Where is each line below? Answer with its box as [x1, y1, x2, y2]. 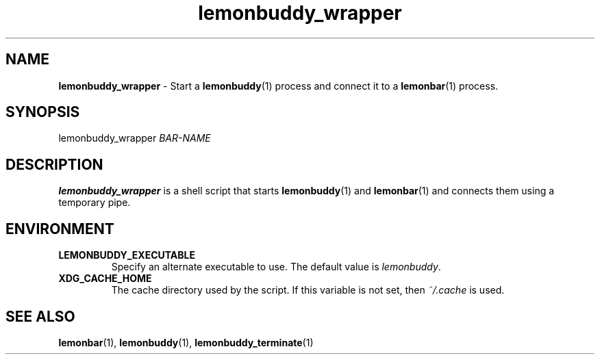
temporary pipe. [58, 196, 131, 209]
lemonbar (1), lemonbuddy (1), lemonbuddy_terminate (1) [58, 336, 314, 348]
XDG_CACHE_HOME [58, 272, 152, 285]
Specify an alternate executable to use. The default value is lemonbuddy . [111, 261, 441, 273]
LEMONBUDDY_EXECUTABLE [58, 249, 195, 261]
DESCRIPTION [5, 155, 103, 173]
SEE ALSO [5, 307, 75, 325]
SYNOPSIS [5, 103, 80, 121]
